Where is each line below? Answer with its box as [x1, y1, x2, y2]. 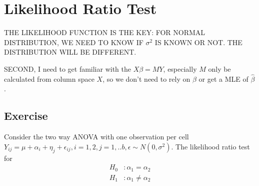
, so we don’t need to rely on [102, 73, 190, 84]
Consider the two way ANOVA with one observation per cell [4, 131, 189, 142]
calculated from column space [4, 73, 94, 84]
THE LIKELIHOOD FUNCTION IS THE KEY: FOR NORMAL [4, 27, 205, 38]
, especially [163, 63, 197, 74]
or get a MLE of [198, 73, 248, 84]
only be [208, 63, 231, 74]
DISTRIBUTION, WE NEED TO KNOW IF [4, 37, 143, 47]
